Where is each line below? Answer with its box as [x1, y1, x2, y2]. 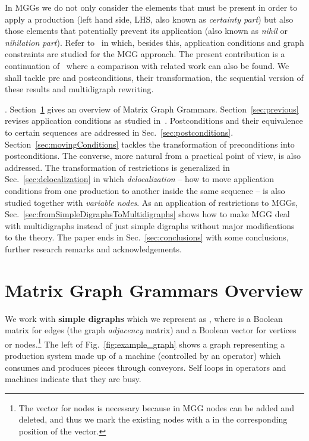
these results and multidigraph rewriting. [5, 83, 154, 95]
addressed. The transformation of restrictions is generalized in [5, 161, 230, 173]
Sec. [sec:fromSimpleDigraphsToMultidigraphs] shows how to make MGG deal [5, 208, 290, 220]
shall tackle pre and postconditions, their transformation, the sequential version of [5, 71, 304, 83]
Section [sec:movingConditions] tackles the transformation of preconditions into [5, 137, 295, 150]
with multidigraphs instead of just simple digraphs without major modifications [5, 219, 295, 232]
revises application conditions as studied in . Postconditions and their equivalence [5, 114, 303, 127]
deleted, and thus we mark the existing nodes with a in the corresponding [18, 413, 288, 426]
